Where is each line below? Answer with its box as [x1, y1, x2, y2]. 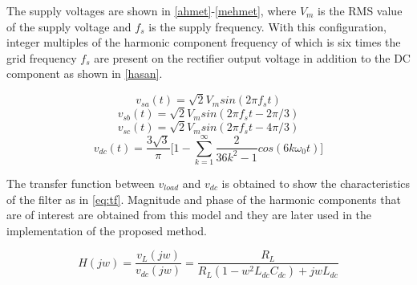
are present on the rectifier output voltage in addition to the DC [94, 49, 411, 66]
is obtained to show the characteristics [221, 175, 411, 192]
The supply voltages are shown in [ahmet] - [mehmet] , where [6, 2, 297, 18]
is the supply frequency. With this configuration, [148, 18, 387, 35]
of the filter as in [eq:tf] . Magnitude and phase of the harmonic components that [6, 190, 401, 207]
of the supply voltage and [6, 18, 132, 35]
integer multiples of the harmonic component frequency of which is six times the [6, 34, 401, 51]
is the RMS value [318, 2, 403, 18]
